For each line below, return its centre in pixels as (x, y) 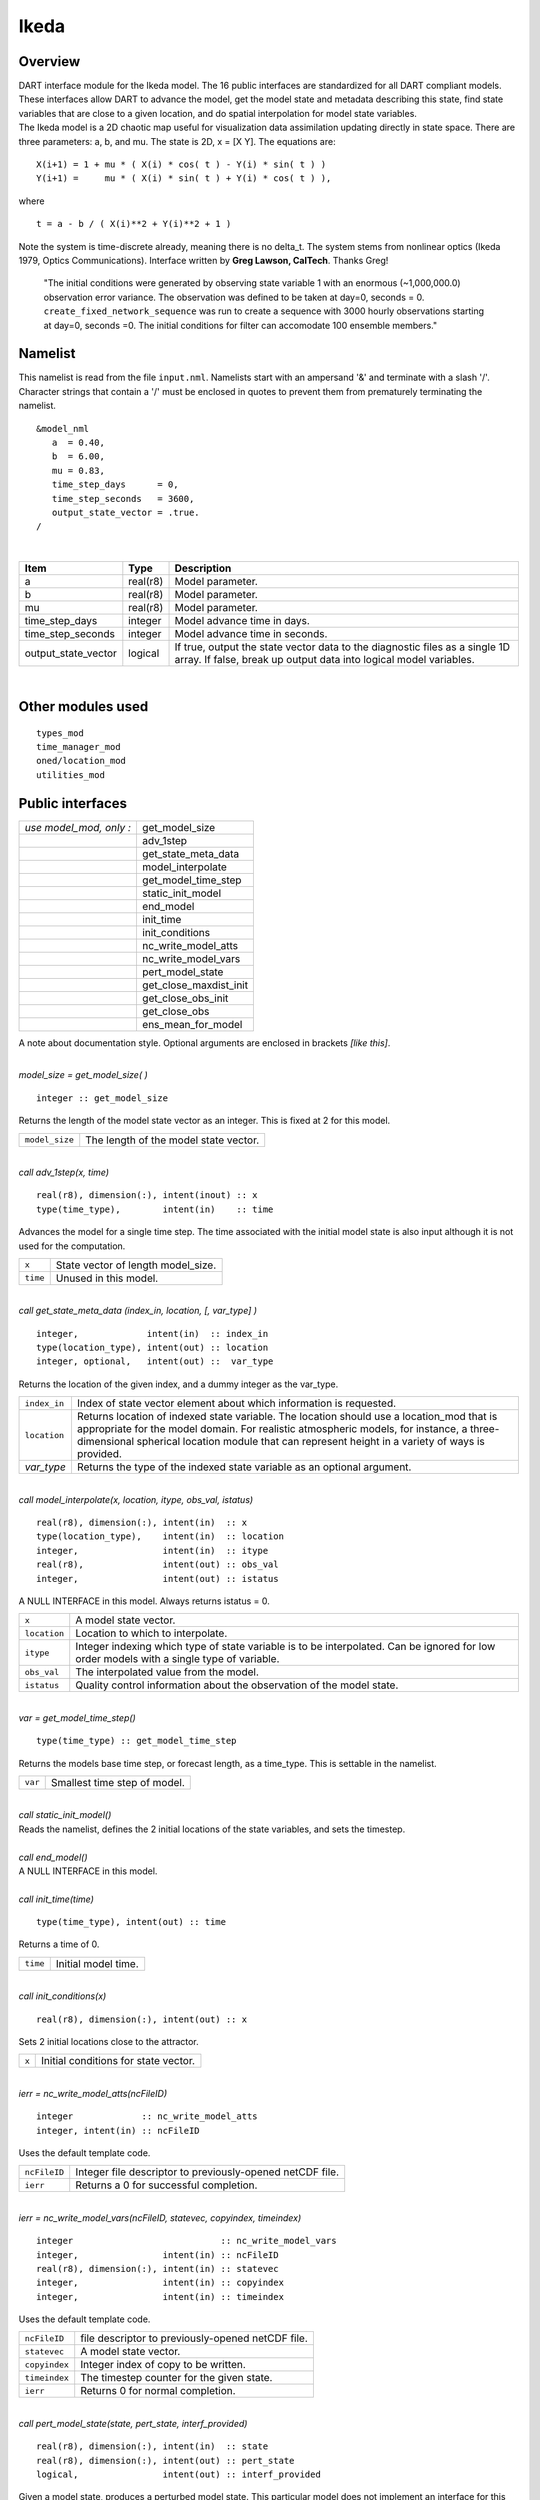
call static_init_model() (65, 1815)
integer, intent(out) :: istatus (157, 1578)
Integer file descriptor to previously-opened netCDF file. (207, 2172)
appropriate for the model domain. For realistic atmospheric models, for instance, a (272, 1429)
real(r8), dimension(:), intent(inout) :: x (147, 1195)
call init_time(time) (56, 1899)
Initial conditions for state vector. (118, 2061)
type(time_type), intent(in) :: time (155, 1209)
